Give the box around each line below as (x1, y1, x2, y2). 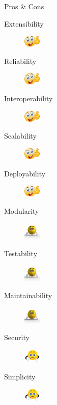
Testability (4, 247, 38, 258)
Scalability (4, 130, 37, 141)
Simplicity (4, 371, 36, 381)
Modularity (4, 206, 39, 216)
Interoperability (4, 93, 53, 104)
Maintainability (4, 289, 52, 300)
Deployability (4, 168, 46, 178)
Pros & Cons (4, 1, 44, 11)
